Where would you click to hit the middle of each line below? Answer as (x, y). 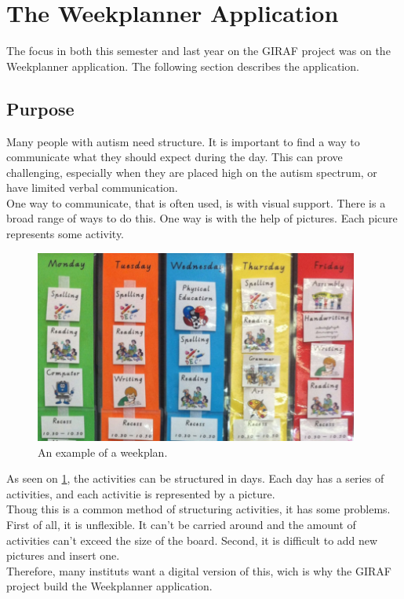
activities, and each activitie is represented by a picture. (141, 493)
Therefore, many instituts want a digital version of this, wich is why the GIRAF (199, 570)
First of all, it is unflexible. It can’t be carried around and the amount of (181, 524)
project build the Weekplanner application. (109, 586)
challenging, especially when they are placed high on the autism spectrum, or (192, 172)
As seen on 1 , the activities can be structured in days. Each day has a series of (195, 478)
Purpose (40, 108)
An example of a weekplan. (103, 452)
